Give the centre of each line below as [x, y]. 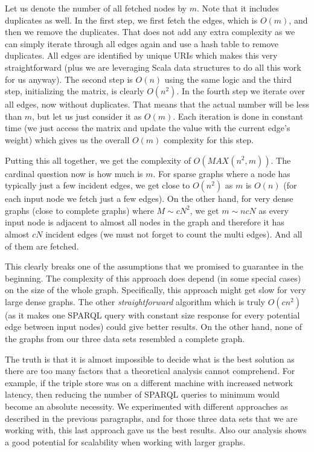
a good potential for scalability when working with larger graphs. [125, 441]
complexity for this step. [209, 139]
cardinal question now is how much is [74, 173]
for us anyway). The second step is [69, 79]
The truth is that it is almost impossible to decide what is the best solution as [150, 359]
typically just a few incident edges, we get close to [98, 185]
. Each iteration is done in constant [238, 116]
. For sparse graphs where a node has [222, 173]
